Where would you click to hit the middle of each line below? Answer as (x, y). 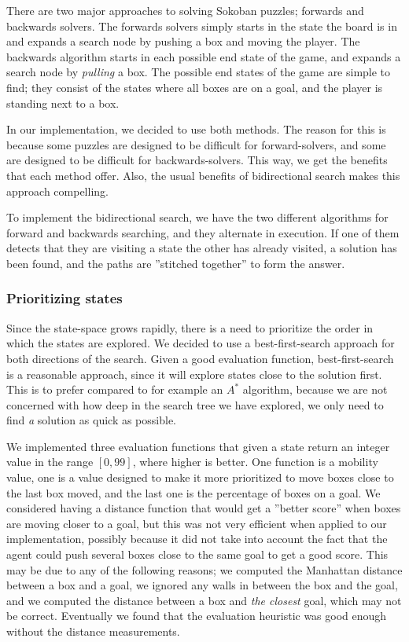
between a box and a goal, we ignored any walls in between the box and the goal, (202, 585)
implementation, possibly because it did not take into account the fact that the (197, 539)
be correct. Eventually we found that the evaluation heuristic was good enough (197, 616)
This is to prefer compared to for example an (115, 389)
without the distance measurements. (93, 631)
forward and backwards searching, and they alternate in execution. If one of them (203, 232)
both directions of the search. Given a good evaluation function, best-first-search (200, 358)
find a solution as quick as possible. (91, 420)
